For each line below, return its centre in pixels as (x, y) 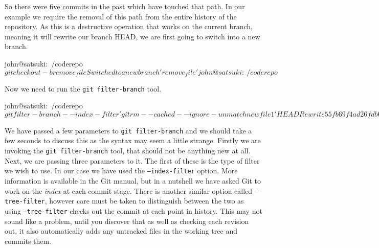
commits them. (28, 241)
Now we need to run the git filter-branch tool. (83, 88)
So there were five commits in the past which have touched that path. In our (125, 6)
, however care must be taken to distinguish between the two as (144, 201)
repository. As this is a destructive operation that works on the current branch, (129, 26)
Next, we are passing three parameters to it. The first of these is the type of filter (132, 160)
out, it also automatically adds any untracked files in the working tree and (121, 231)
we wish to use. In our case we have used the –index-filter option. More (121, 171)
